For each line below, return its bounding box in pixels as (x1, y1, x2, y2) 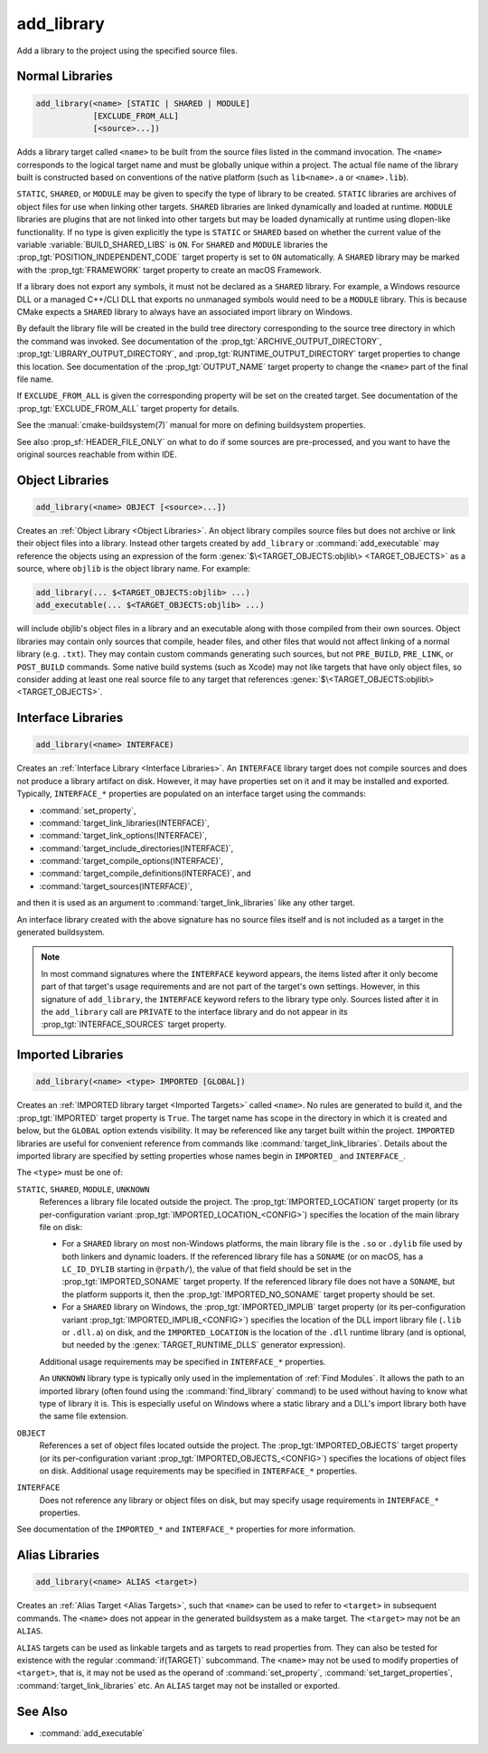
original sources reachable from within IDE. (16, 449, 178, 460)
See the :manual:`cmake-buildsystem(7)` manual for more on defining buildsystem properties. (16, 420, 366, 431)
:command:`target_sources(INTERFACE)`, (39, 880, 193, 891)
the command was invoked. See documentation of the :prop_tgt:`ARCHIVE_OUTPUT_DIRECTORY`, (16, 336, 382, 346)
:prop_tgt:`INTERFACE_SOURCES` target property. (41, 1019, 227, 1030)
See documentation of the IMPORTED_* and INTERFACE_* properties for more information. (16, 1524, 356, 1535)
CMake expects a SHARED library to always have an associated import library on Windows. (16, 307, 352, 317)
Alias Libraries (16, 1548, 99, 1563)
